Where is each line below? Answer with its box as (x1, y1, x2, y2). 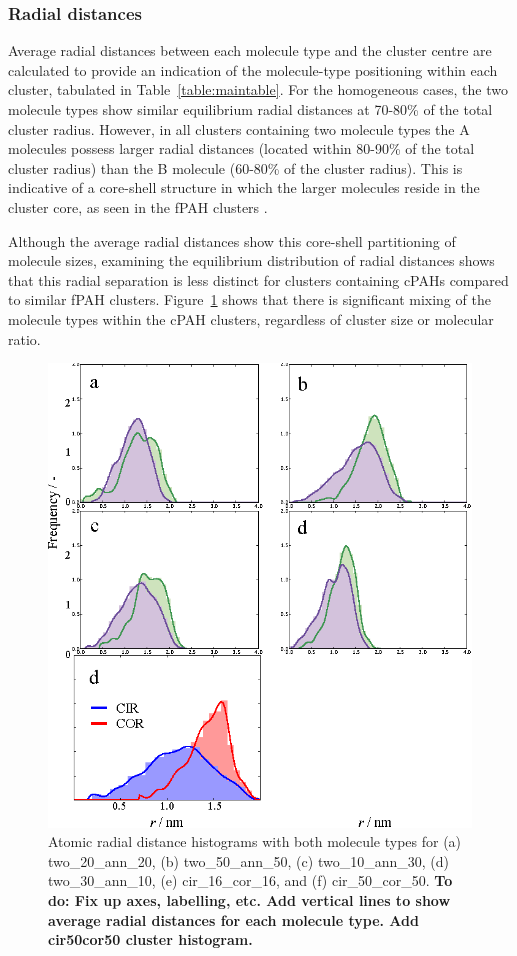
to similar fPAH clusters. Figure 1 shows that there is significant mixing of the (8, 289, 491, 310)
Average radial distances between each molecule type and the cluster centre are (8, 40, 492, 61)
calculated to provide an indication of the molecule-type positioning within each (8, 59, 498, 80)
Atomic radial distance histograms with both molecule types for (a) (48, 831, 462, 852)
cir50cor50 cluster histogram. (48, 929, 253, 950)
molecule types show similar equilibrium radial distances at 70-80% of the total (8, 99, 493, 119)
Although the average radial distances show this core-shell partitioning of (8, 230, 456, 251)
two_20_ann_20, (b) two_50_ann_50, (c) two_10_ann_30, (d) (48, 850, 449, 871)
